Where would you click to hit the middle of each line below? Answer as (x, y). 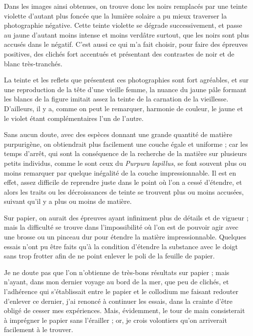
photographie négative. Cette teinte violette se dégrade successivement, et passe (123, 25)
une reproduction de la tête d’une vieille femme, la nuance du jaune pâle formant (125, 89)
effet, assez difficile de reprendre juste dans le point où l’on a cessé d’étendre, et (123, 182)
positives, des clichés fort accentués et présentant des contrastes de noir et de (119, 53)
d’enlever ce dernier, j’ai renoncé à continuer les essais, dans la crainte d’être (118, 301)
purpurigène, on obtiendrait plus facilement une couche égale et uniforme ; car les (126, 144)
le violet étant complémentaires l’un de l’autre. (74, 118)
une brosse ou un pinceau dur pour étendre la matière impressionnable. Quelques (125, 237)
